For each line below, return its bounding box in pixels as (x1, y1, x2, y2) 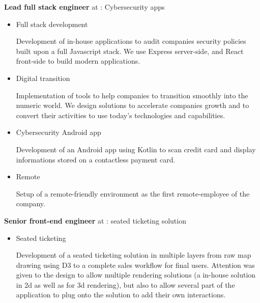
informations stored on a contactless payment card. (16, 154, 176, 164)
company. (16, 198, 45, 209)
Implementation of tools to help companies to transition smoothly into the (16, 90, 248, 100)
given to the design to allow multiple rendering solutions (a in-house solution (16, 269, 256, 280)
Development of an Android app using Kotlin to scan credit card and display (16, 144, 256, 154)
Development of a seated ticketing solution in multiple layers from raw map (16, 250, 251, 260)
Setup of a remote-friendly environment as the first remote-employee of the (16, 188, 250, 199)
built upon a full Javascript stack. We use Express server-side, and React (16, 45, 244, 56)
